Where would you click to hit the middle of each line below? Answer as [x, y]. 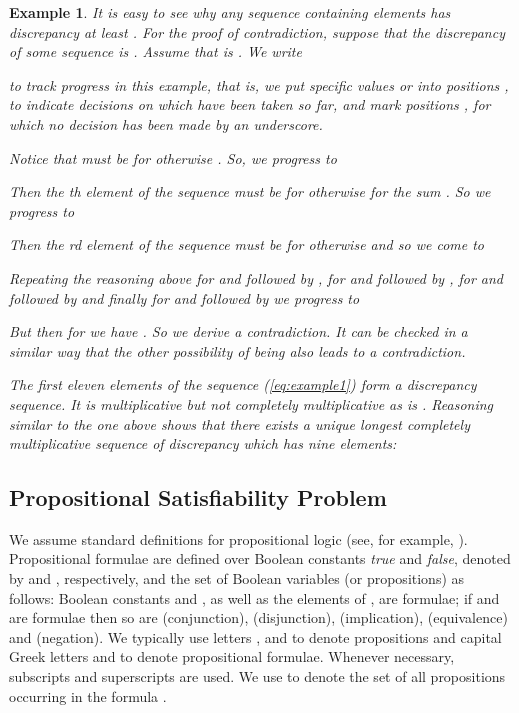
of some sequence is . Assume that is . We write [155, 51]
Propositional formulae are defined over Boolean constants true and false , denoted [260, 558]
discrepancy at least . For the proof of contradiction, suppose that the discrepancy [257, 31]
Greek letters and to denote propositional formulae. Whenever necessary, [232, 656]
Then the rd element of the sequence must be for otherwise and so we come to [247, 244]
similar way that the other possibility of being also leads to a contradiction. [237, 350]
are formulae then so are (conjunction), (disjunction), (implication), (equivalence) [258, 617]
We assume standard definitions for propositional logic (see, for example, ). [238, 538]
